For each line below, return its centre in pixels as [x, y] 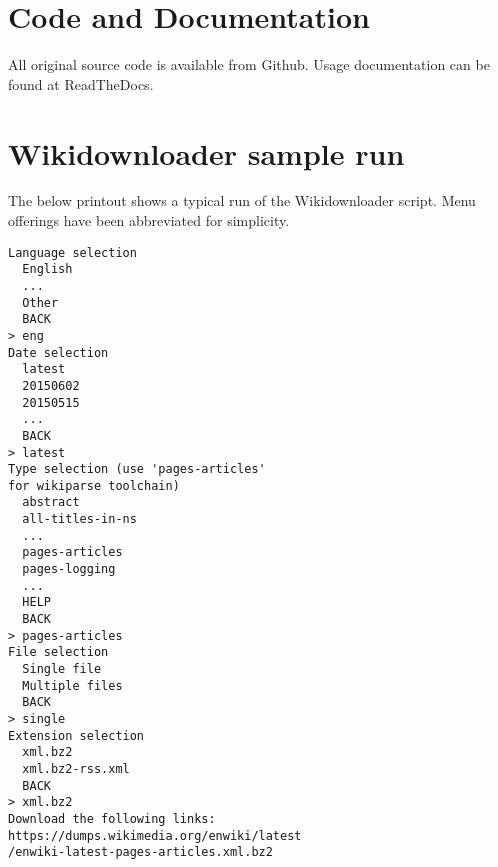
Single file [62, 669]
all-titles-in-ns [79, 519]
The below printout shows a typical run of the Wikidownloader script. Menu [242, 200]
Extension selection [76, 735]
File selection [58, 652]
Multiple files [72, 685]
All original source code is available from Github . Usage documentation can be [249, 64]
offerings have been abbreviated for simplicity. [149, 220]
